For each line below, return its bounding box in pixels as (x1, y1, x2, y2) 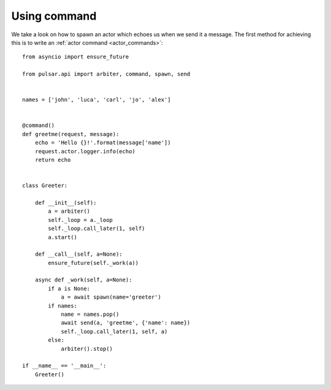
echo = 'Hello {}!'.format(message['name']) (34, 139, 171, 147)
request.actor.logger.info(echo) (34, 148, 136, 155)
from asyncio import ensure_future (22, 53, 129, 61)
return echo (34, 156, 71, 164)
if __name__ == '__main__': (22, 362, 107, 369)
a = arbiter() (48, 208, 91, 215)
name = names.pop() (61, 311, 120, 318)
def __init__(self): (34, 199, 97, 206)
